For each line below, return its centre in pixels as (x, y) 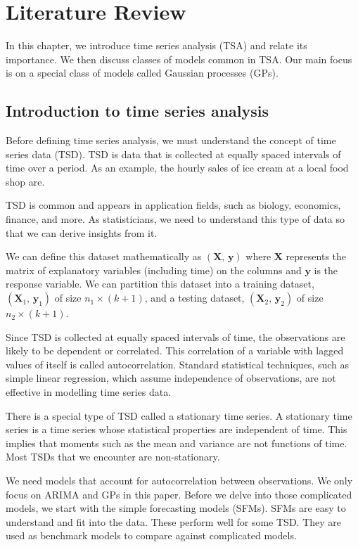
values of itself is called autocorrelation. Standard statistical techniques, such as (178, 364)
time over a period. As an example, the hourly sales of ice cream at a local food (177, 168)
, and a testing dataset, (194, 298)
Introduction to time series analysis (138, 111)
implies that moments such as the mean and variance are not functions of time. (177, 443)
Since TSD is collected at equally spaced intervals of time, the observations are (175, 336)
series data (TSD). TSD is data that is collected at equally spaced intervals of (173, 154)
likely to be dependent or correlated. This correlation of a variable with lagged (175, 350)
